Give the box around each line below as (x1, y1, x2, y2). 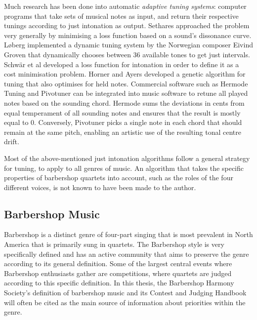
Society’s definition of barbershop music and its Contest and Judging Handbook (4, 287, 247, 298)
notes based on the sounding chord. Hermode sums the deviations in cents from (4, 97, 245, 108)
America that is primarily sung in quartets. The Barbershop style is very (4, 239, 224, 249)
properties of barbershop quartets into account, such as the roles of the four (4, 172, 233, 183)
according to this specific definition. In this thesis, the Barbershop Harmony (4, 278, 234, 288)
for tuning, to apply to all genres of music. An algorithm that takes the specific (4, 162, 244, 173)
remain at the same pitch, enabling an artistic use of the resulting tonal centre (4, 126, 241, 137)
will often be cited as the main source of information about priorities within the (4, 297, 246, 307)
